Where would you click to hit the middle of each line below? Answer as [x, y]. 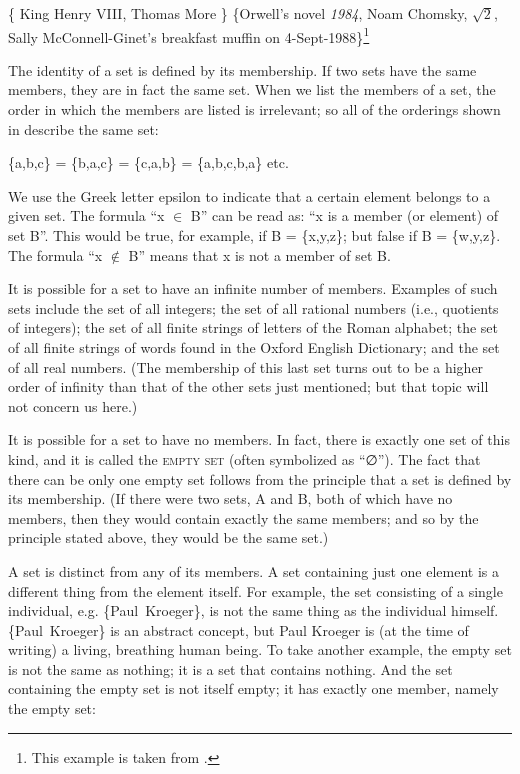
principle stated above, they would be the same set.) [168, 537]
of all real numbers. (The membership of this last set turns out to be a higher [246, 366]
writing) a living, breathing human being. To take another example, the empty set [260, 649]
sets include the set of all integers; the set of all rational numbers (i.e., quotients [253, 307]
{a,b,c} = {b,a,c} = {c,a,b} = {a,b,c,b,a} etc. [148, 162]
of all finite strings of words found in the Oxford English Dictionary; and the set [254, 346]
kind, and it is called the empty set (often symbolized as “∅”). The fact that [244, 458]
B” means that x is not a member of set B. [259, 254]
